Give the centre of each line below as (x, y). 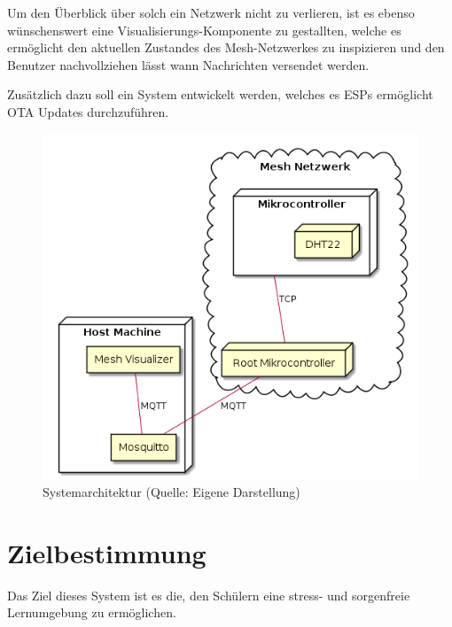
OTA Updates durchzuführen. (88, 111)
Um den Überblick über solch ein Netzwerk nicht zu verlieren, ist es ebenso (211, 12)
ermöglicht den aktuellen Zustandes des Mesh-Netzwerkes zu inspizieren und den (226, 47)
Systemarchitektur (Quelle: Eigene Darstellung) (171, 492)
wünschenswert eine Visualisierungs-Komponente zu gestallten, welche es (204, 30)
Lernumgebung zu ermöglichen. (92, 612)
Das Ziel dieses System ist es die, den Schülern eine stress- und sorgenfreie (209, 595)
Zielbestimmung (107, 552)
